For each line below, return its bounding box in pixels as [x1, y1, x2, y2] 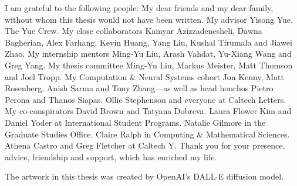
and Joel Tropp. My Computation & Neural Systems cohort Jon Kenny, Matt [5, 70, 284, 82]
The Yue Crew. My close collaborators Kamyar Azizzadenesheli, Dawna [5, 25, 262, 37]
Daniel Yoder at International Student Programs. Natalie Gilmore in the [5, 116, 266, 128]
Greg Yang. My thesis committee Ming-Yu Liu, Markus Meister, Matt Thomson [5, 58, 293, 71]
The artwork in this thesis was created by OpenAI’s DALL [5, 170, 216, 182]
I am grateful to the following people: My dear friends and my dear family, [5, 2, 274, 13]
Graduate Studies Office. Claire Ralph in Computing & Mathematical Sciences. [5, 128, 290, 140]
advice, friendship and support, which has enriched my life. [5, 150, 217, 163]
